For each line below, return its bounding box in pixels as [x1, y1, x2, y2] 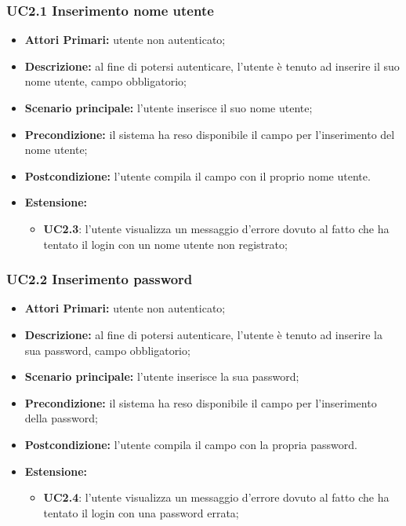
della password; [24, 410, 98, 426]
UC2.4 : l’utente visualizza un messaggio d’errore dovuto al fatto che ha [43, 489, 390, 506]
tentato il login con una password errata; [43, 504, 239, 521]
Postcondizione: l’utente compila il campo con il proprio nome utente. [24, 167, 371, 184]
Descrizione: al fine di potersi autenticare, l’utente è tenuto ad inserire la [24, 326, 382, 342]
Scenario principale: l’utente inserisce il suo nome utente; [24, 100, 313, 115]
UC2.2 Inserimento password [6, 269, 193, 289]
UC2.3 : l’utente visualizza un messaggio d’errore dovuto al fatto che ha [43, 220, 390, 236]
